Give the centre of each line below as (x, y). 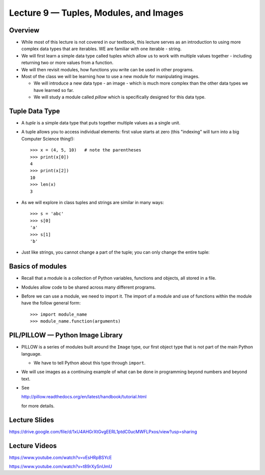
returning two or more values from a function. (67, 63)
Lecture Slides (31, 420)
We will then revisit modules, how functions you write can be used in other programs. (107, 69)
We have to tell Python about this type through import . (90, 363)
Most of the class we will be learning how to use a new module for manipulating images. (110, 77)
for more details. (38, 406)
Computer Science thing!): (48, 139)
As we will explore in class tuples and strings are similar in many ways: (93, 202)
